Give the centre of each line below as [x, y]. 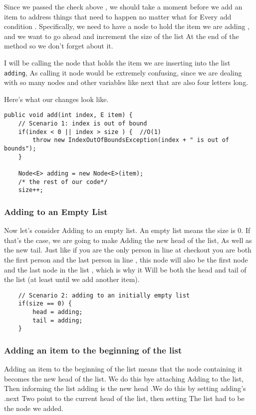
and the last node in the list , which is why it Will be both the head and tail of [125, 269]
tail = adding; [58, 320]
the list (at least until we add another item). [72, 279]
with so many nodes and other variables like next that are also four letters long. [126, 82]
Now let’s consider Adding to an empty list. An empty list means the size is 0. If [127, 230]
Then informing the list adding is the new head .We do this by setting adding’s [125, 388]
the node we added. [34, 408]
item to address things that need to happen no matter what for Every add [118, 16]
